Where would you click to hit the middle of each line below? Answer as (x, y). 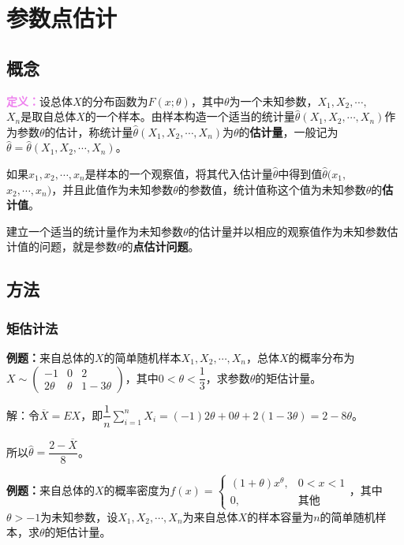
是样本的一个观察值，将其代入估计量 (179, 173)
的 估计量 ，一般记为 (288, 131)
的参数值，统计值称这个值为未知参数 (272, 189)
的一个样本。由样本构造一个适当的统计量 (190, 116)
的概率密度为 (137, 490)
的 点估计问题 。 (161, 246)
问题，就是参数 (78, 246)
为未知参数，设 (79, 516)
